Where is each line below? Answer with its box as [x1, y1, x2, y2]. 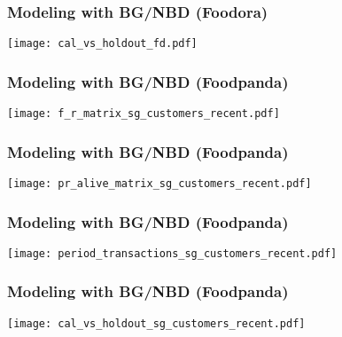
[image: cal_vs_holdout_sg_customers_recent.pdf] [7, 317, 306, 330]
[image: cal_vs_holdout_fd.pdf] [7, 37, 198, 51]
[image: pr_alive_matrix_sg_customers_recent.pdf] [7, 176, 312, 190]
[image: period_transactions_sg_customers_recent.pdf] [7, 247, 338, 260]
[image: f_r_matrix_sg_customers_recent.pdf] [7, 107, 280, 121]
